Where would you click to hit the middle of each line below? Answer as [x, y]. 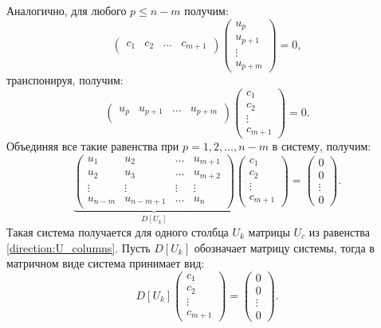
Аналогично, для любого [67, 10]
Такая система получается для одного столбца [118, 231]
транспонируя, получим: [65, 80]
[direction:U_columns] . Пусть [79, 247]
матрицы [269, 231]
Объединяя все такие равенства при [93, 146]
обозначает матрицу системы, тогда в [284, 247]
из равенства [339, 231]
